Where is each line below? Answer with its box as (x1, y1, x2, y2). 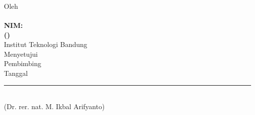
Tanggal (4, 68, 28, 78)
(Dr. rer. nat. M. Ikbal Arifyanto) (4, 101, 105, 112)
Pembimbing (4, 58, 42, 69)
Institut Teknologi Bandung (4, 39, 87, 49)
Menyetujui (4, 48, 38, 59)
